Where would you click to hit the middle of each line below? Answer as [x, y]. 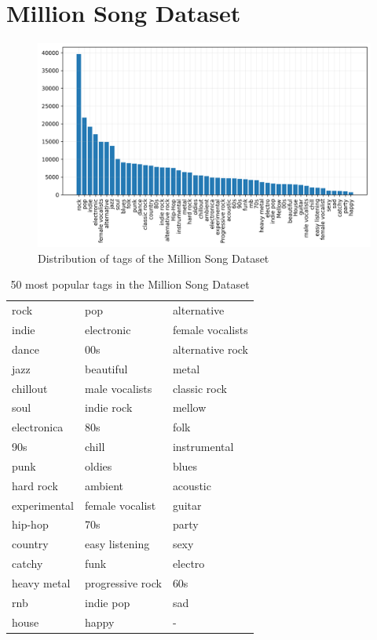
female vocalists [210, 330]
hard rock [35, 485]
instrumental [203, 447]
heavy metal [41, 583]
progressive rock [123, 583]
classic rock [199, 388]
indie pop [108, 602]
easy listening [117, 544]
